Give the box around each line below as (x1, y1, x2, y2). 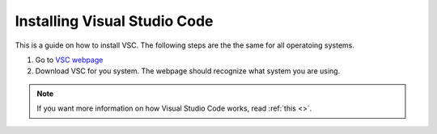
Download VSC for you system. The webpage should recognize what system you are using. (35, 66, 341, 76)
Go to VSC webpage (35, 55, 104, 65)
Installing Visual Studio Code (15, 12, 214, 30)
